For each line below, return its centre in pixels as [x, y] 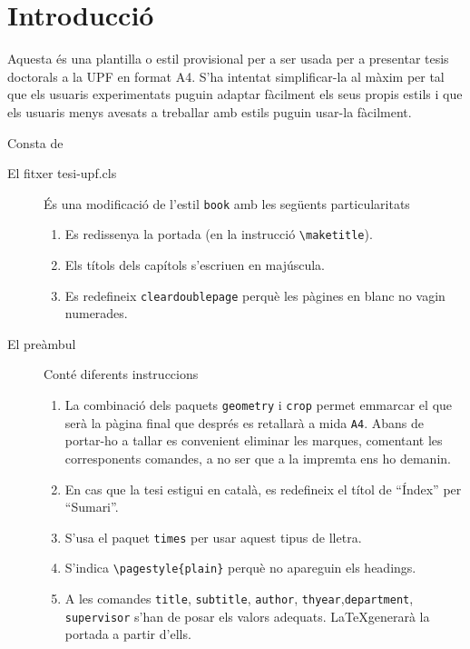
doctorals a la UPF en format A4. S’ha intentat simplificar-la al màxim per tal [226, 76]
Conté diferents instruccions [121, 374]
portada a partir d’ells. [128, 634]
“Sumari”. [92, 507]
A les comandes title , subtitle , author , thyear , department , [239, 599]
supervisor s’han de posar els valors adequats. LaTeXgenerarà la [247, 616]
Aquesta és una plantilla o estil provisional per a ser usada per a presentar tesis [228, 59]
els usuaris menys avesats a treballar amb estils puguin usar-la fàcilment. [210, 111]
